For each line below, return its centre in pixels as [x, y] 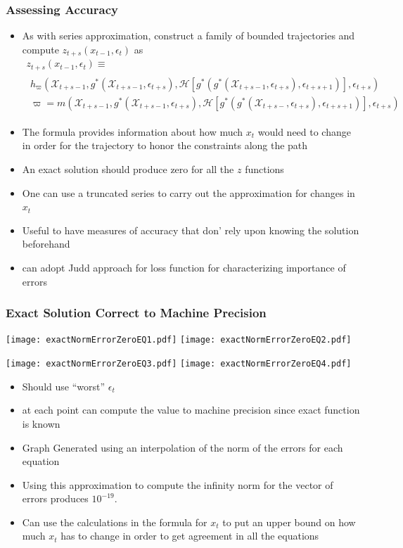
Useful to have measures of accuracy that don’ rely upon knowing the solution [191, 230]
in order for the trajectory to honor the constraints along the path [165, 145]
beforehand [46, 244]
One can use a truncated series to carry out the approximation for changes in [188, 192]
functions [264, 169]
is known [41, 423]
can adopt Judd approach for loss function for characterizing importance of [184, 267]
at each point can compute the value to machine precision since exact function [191, 410]
